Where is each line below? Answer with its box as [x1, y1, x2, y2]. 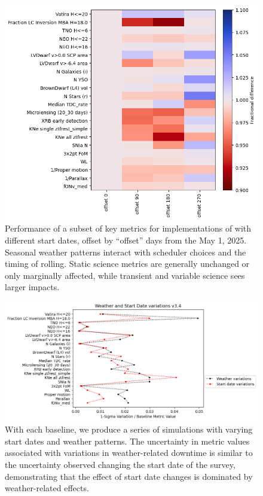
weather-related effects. [5, 482, 89, 494]
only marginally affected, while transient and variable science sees [5, 269, 245, 281]
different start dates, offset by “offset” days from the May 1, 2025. [5, 233, 247, 246]
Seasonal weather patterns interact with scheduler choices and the [5, 245, 246, 258]
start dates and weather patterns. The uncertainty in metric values [5, 434, 250, 447]
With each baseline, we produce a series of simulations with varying [5, 423, 253, 436]
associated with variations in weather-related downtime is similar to [5, 446, 253, 459]
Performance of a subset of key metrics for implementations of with [5, 222, 252, 235]
